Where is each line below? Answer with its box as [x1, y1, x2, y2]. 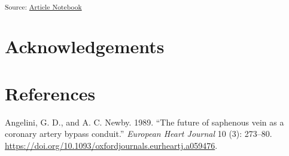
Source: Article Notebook [5, 1, 82, 11]
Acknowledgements [5, 34, 165, 59]
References [5, 81, 96, 105]
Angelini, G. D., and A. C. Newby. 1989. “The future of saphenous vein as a [5, 115, 284, 128]
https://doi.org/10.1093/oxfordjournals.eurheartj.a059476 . [5, 139, 218, 151]
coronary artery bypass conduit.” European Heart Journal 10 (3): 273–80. [5, 127, 272, 140]
